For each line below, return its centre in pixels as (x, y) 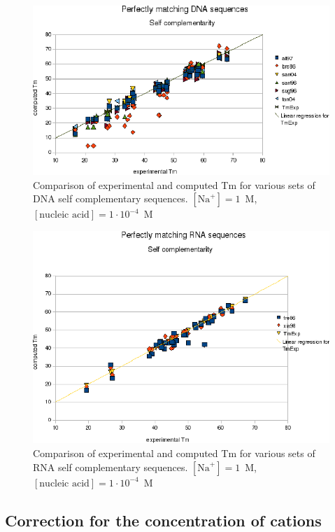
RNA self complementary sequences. (111, 467)
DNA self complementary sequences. (111, 198)
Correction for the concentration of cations (163, 520)
